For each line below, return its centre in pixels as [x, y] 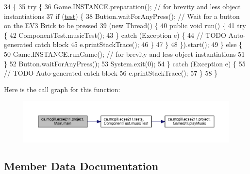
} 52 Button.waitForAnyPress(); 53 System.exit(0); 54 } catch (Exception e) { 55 [125, 63]
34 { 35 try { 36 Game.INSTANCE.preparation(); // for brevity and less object [122, 6]
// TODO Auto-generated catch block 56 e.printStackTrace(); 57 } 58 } [111, 73]
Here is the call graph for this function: [62, 89]
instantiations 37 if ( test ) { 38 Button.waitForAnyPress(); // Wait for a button [122, 16]
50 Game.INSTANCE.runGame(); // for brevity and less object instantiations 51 [125, 54]
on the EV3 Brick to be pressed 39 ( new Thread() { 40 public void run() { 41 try [125, 25]
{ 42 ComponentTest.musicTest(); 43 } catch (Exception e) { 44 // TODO [115, 35]
